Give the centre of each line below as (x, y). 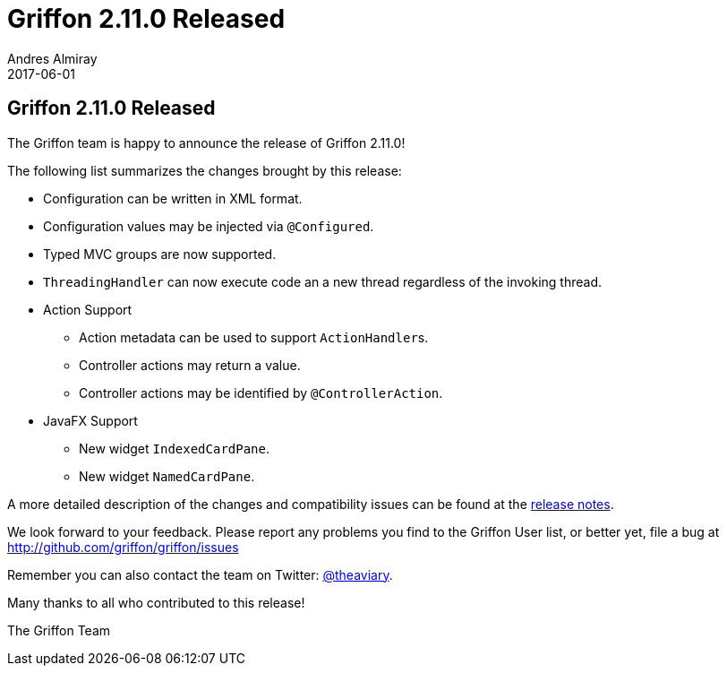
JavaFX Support (90, 420)
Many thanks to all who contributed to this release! (156, 602)
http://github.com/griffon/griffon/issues (123, 547)
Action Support (88, 309)
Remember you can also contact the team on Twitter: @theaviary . (200, 574)
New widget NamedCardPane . (167, 476)
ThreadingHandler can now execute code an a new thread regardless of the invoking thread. (323, 281)
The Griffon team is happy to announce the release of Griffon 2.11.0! (206, 142)
